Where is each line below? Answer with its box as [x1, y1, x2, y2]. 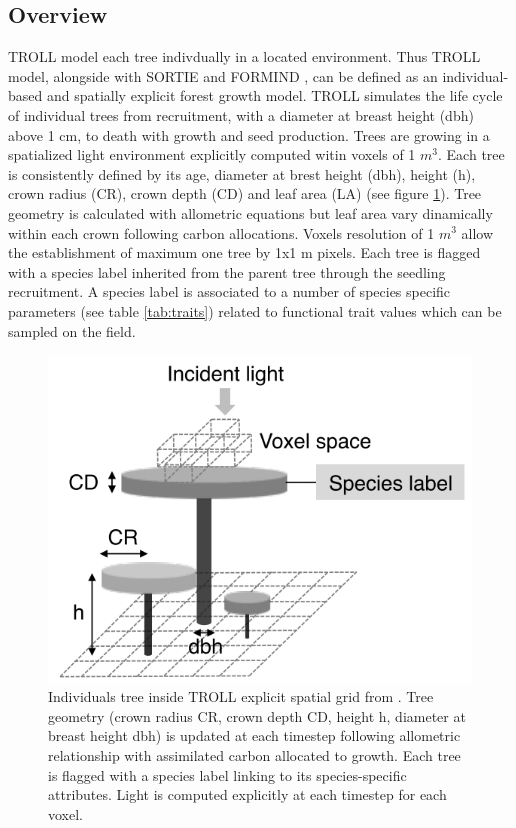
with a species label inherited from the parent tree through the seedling [8, 261, 446, 282]
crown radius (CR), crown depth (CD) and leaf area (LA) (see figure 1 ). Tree [8, 183, 482, 204]
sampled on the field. [8, 320, 136, 341]
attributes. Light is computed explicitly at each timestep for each [48, 784, 447, 805]
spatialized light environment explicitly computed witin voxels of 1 [8, 144, 416, 165]
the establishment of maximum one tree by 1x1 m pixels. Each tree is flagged [8, 242, 481, 263]
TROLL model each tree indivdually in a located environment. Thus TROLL [8, 46, 481, 67]
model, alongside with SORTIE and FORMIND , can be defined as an [8, 65, 438, 86]
